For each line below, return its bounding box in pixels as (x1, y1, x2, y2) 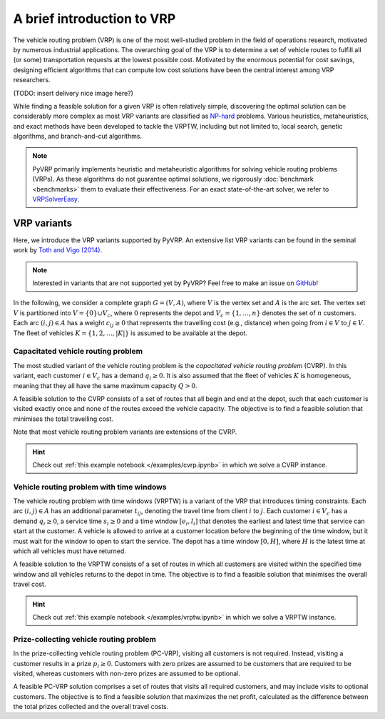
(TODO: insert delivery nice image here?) (13, 89, 133, 97)
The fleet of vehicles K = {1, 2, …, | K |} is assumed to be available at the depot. (13, 329, 247, 337)
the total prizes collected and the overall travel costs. (13, 703, 169, 711)
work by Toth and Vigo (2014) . (13, 246, 103, 254)
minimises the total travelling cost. (13, 415, 114, 423)
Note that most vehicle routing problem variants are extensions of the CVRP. (13, 427, 237, 436)
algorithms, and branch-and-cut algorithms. (13, 132, 143, 141)
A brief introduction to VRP (13, 11, 176, 26)
